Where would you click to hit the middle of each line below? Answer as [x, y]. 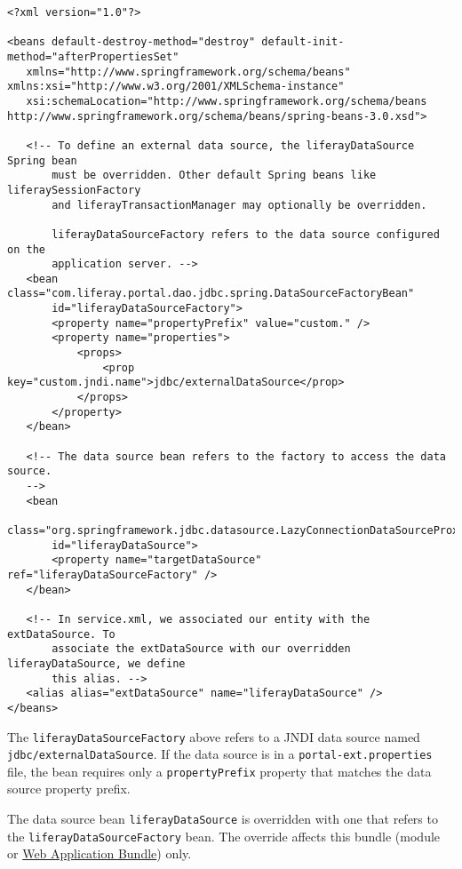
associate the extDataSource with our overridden [201, 649]
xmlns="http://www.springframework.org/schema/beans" [188, 72]
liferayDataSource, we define [96, 663]
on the [26, 249]
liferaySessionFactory [74, 190]
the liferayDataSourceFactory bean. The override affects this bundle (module [224, 836]
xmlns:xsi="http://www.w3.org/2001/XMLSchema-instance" [176, 87]
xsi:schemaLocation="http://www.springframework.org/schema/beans [227, 101]
